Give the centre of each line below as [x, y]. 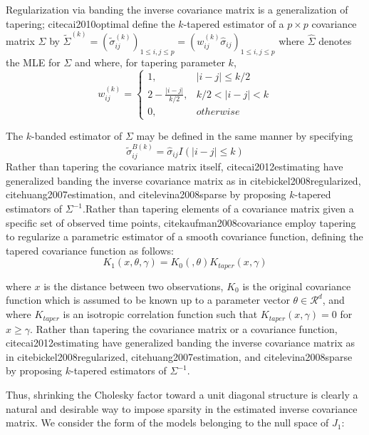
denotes [335, 40]
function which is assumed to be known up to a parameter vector [148, 300]
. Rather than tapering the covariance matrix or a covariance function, [183, 328]
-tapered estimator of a [234, 23]
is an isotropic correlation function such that [160, 314]
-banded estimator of [77, 136]
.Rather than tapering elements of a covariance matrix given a [218, 209]
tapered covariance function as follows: [90, 250]
